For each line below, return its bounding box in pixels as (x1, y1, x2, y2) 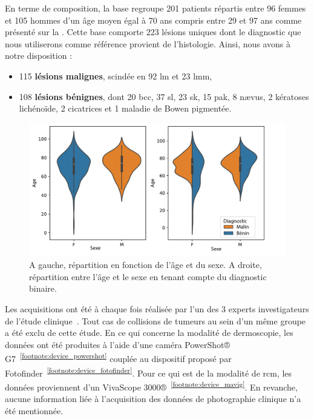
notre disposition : (5, 49, 73, 62)
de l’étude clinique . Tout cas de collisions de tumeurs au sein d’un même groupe (5, 314, 306, 327)
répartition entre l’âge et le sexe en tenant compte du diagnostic (29, 270, 267, 283)
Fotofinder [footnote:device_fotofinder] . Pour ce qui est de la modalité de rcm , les (5, 364, 292, 379)
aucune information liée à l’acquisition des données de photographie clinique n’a (5, 392, 301, 405)
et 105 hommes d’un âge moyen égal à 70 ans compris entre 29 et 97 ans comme (5, 13, 302, 26)
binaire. (29, 282, 57, 295)
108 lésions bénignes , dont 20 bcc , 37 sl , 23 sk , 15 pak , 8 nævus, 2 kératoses (19, 90, 309, 102)
